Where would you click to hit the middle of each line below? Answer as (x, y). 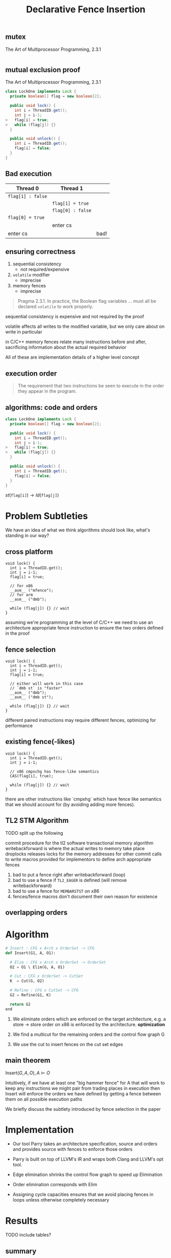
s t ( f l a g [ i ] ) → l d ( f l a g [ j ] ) (32, 495)
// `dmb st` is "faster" (36, 688)
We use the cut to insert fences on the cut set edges (68, 1044)
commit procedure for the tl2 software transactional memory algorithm (80, 843)
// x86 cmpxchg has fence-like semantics (55, 771)
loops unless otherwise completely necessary (61, 1200)
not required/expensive (45, 269)
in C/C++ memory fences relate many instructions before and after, (76, 342)
